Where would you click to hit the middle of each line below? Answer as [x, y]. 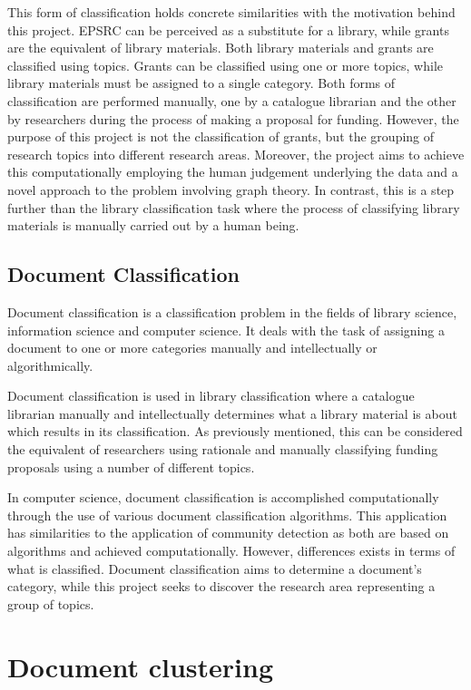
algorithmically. [50, 365]
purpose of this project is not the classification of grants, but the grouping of [221, 136]
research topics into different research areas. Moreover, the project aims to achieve [236, 154]
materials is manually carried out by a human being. [153, 225]
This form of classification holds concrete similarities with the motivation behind [231, 12]
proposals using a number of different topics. [131, 466]
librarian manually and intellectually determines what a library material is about [232, 413]
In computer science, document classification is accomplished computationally [223, 497]
